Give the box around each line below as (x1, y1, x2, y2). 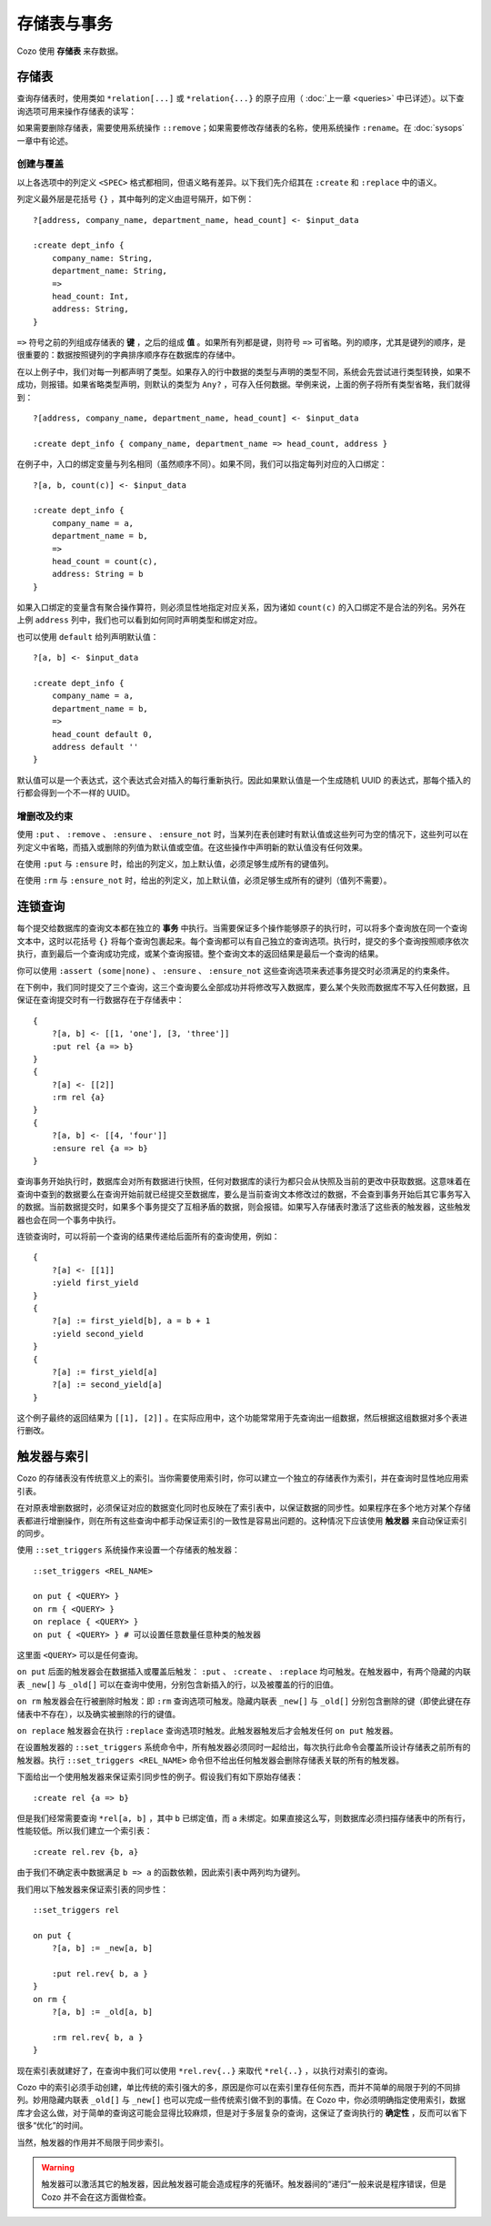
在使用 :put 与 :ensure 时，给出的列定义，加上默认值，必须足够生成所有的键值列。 (16, 858, 334, 869)
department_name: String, (51, 266, 168, 277)
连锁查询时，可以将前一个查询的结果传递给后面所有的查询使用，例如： (16, 1230, 280, 1241)
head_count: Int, (51, 291, 129, 301)
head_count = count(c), (51, 556, 158, 566)
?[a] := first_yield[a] (51, 1366, 158, 1377)
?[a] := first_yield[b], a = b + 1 (51, 1316, 211, 1326)
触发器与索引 (16, 1449, 89, 1464)
